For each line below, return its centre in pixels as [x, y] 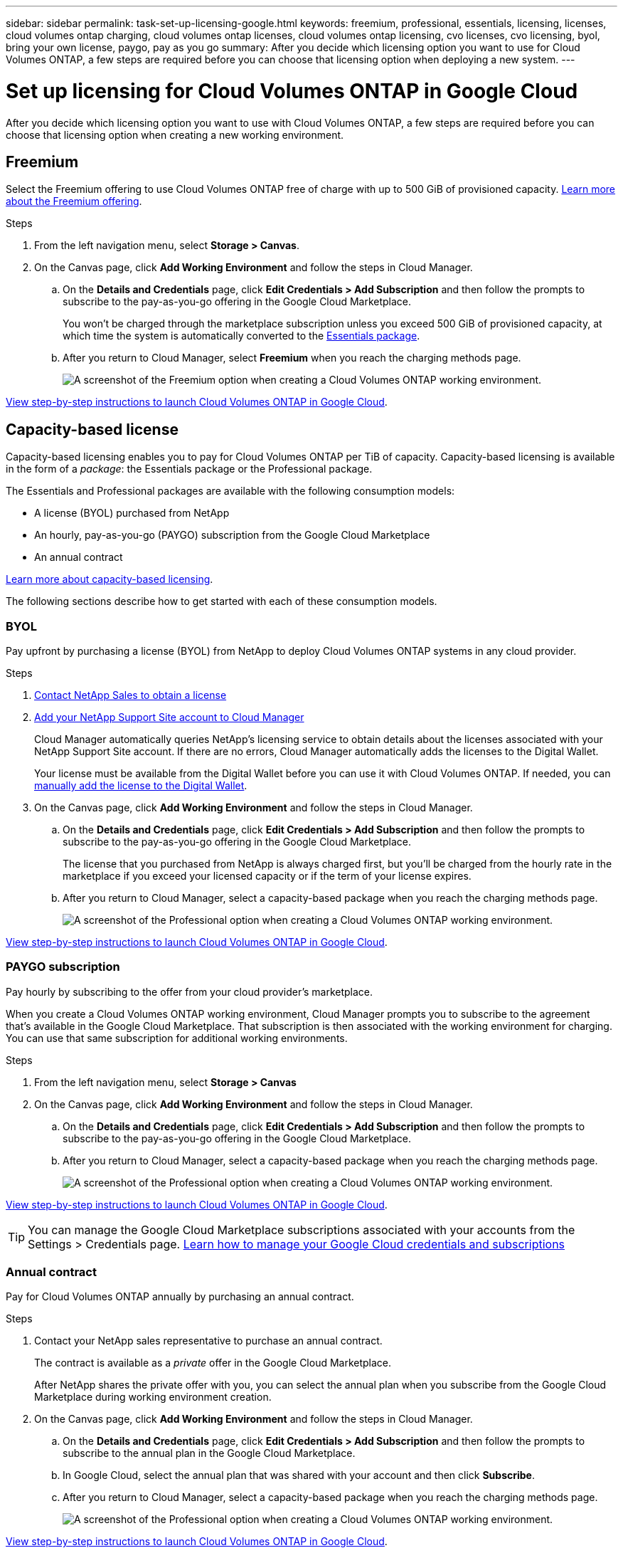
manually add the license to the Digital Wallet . [141, 785]
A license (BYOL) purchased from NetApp [132, 513]
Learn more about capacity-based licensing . [110, 579]
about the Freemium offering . [74, 201]
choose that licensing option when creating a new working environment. [175, 135]
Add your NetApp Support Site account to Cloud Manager [169, 717]
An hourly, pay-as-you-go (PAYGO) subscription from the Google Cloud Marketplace [232, 535]
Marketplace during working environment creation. [153, 1397]
